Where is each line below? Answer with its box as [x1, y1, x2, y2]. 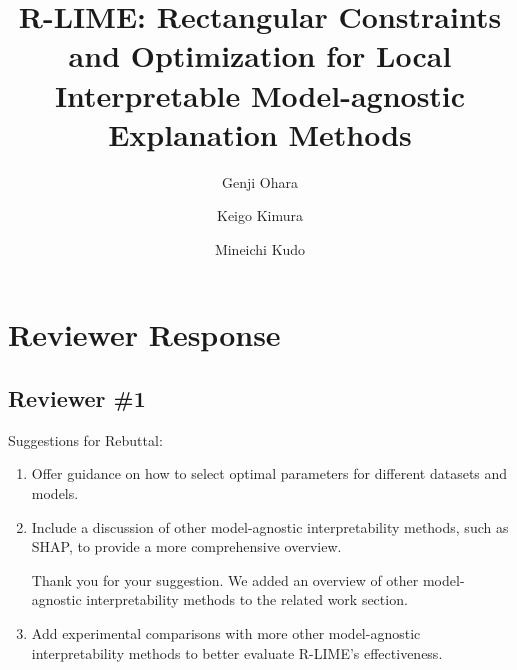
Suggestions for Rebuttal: [8, 429, 163, 450]
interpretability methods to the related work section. [86, 589, 408, 610]
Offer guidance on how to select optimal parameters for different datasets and [31, 463, 508, 484]
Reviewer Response [8, 314, 281, 355]
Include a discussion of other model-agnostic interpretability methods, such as [31, 516, 509, 537]
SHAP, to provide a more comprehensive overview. [31, 536, 342, 557]
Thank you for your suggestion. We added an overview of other [31, 569, 419, 590]
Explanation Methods [108, 113, 412, 154]
